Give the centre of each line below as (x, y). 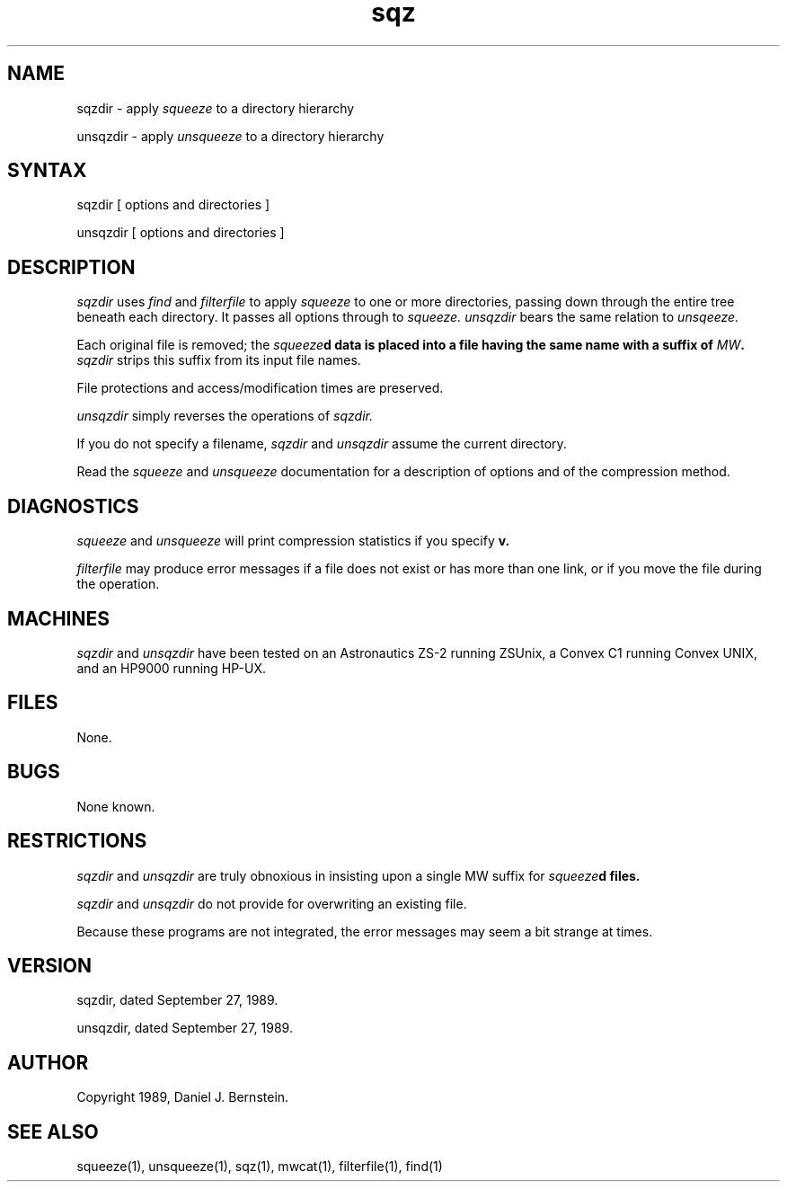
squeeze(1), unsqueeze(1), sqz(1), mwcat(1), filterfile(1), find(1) (260, 1167)
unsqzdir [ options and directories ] (181, 233)
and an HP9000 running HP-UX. (171, 668)
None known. (116, 806)
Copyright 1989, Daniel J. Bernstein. (183, 1097)
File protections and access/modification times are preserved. (260, 388)
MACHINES (58, 618)
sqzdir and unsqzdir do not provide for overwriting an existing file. (272, 903)
